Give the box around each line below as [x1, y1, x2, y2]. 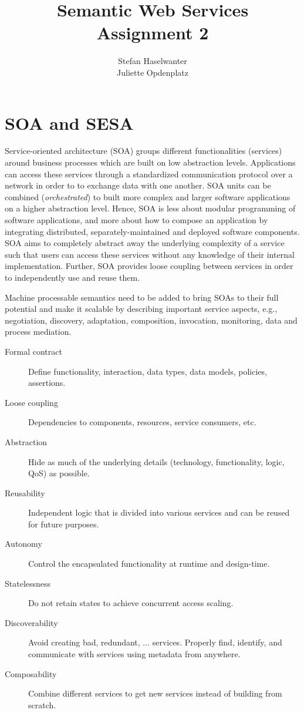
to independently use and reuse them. [5, 271, 140, 283]
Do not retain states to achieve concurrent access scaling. [28, 597, 234, 609]
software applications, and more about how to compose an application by [5, 214, 268, 226]
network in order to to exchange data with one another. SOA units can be [5, 179, 271, 191]
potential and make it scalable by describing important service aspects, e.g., [5, 302, 278, 315]
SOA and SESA [5, 110, 134, 134]
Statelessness [5, 577, 51, 589]
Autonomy [5, 537, 42, 550]
